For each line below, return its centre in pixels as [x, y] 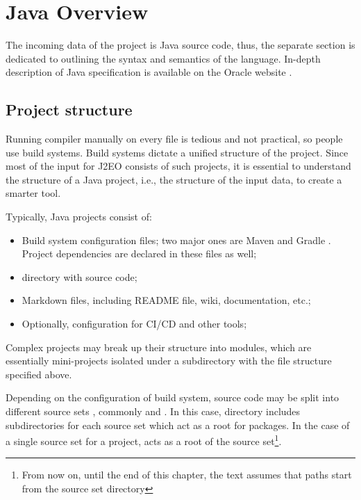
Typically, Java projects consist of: [79, 217]
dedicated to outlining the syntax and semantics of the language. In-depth [163, 58]
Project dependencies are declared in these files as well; [139, 253]
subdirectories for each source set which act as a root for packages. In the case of [178, 425]
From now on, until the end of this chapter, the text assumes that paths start [187, 475]
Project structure [69, 110]
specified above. [39, 374]
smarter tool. [33, 193]
